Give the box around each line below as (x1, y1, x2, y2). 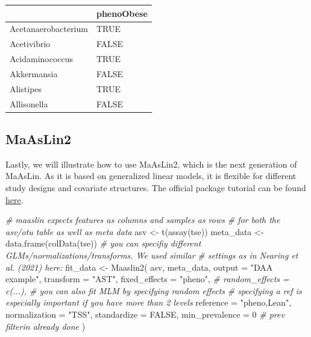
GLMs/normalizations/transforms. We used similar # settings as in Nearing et (5, 249, 298, 262)
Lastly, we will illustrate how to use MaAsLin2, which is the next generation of (5, 157, 297, 170)
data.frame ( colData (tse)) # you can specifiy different (5, 237, 201, 250)
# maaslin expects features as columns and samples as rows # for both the (5, 213, 280, 226)
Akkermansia (10, 67, 58, 80)
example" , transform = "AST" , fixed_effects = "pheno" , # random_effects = (5, 272, 289, 285)
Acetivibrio (10, 37, 51, 50)
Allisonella (10, 97, 48, 110)
